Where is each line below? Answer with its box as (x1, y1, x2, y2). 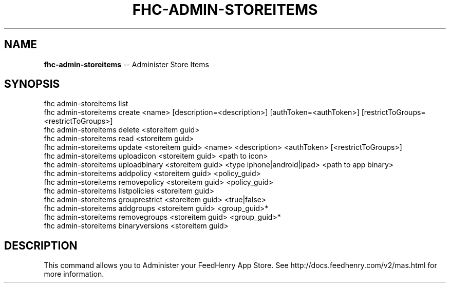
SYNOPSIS (4, 78, 60, 91)
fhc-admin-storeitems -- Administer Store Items (44, 60, 209, 69)
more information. (44, 270, 104, 279)
